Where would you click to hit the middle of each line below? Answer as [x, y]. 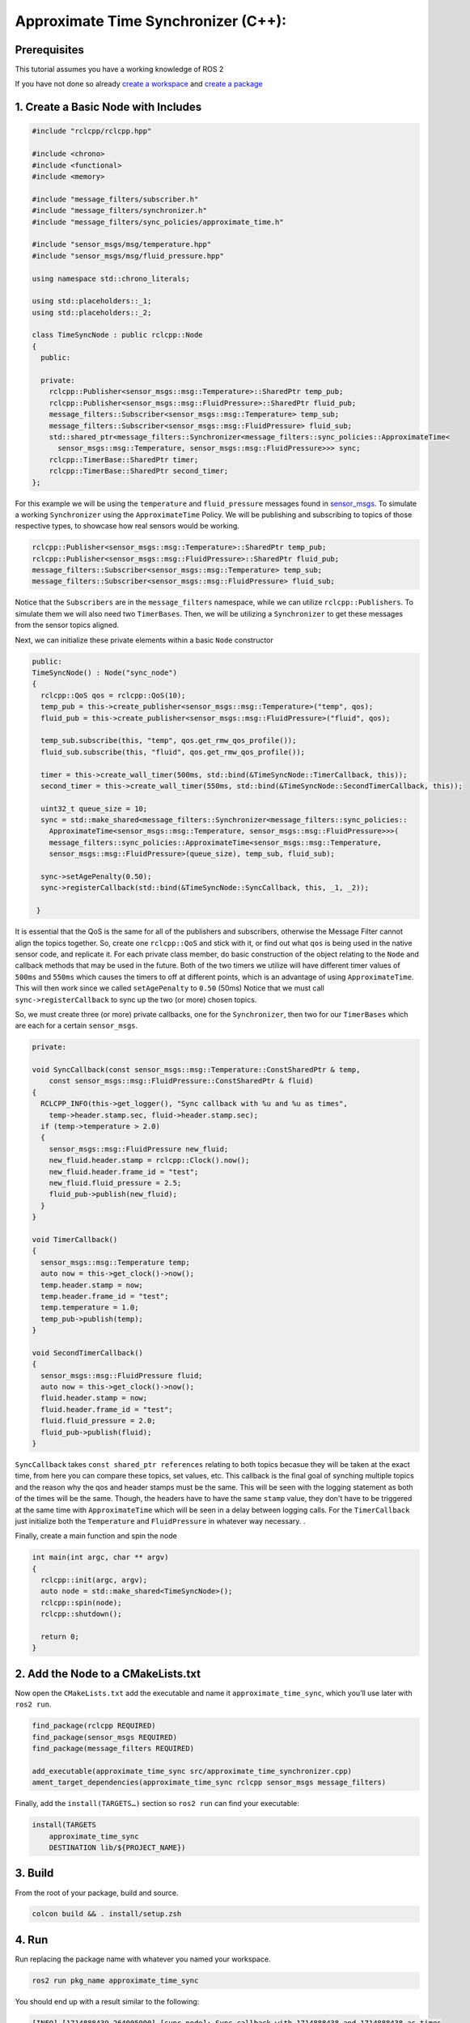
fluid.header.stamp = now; [94, 1398]
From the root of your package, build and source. [97, 1893]
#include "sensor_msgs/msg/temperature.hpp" [122, 244]
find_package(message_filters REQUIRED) [113, 1749]
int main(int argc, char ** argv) [100, 1557]
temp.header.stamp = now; [92, 1285]
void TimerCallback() [75, 1239]
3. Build [34, 1873]
